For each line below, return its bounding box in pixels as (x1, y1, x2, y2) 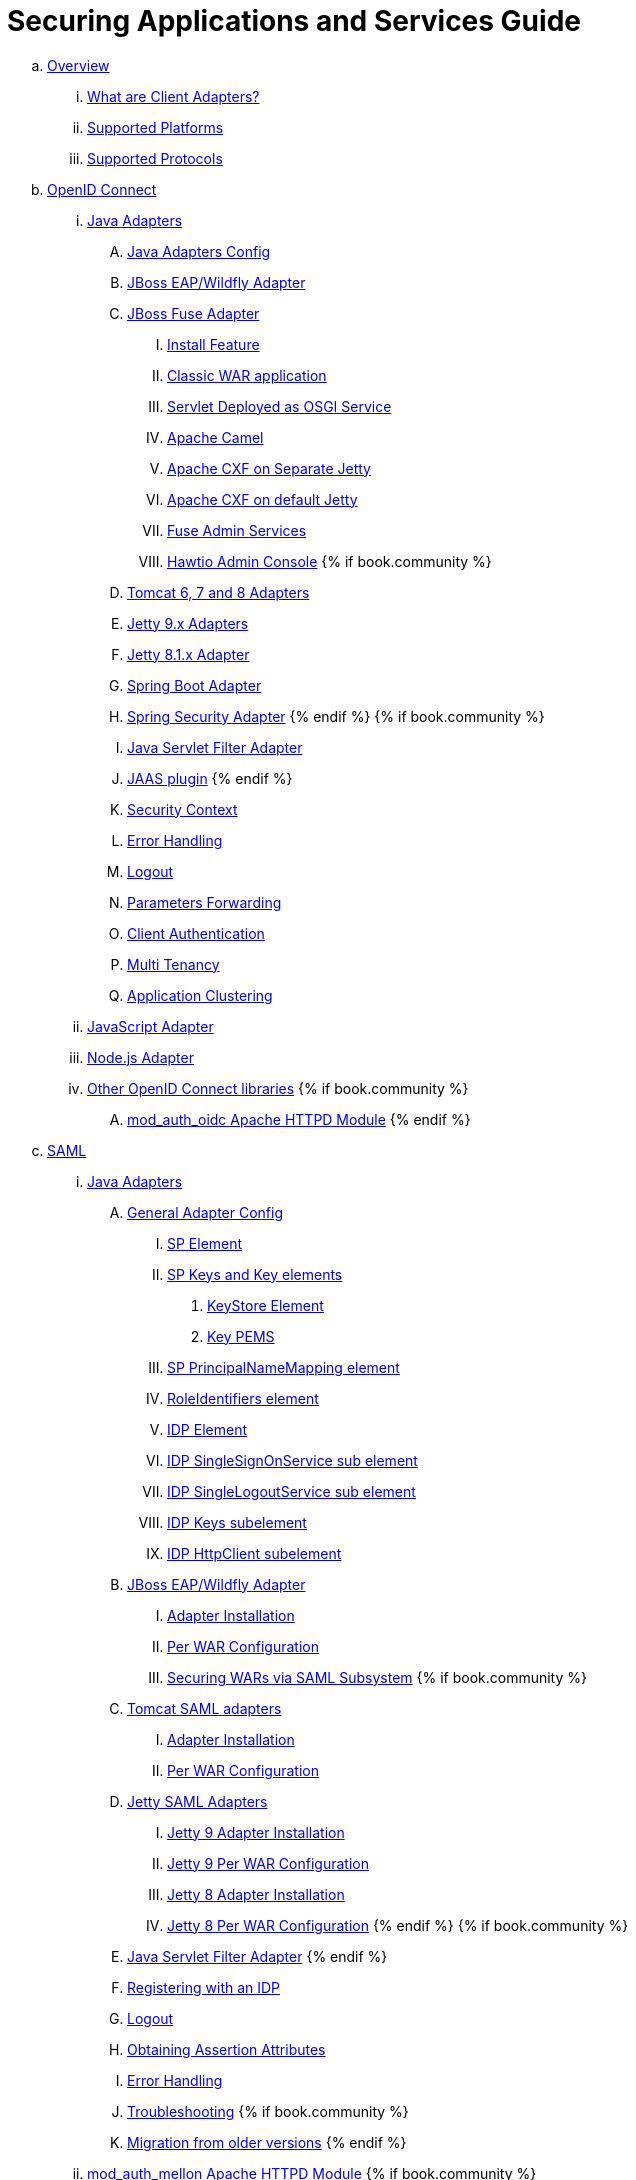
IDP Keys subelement (167, 1513, 307, 1531)
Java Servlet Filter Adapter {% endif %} (127, 1947, 388, 1965)
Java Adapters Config (127, 242, 271, 260)
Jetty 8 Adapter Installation (167, 1885, 345, 1903)
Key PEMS (207, 1327, 275, 1345)
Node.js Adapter (87, 1048, 194, 1066)
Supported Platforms (87, 118, 224, 136)
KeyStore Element (207, 1296, 324, 1314)
